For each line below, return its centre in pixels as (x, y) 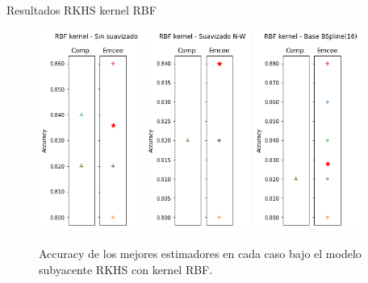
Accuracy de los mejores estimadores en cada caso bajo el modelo (200, 254)
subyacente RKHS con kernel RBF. (126, 269)
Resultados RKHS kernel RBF (82, 10)
